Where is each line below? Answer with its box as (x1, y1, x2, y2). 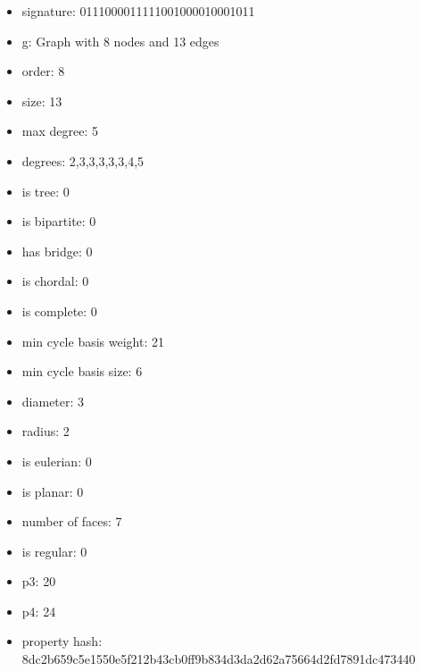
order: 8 (21, 62, 65, 80)
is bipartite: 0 (21, 212, 96, 231)
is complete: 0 (21, 301, 97, 320)
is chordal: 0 (21, 272, 89, 290)
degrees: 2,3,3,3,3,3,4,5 (21, 151, 145, 170)
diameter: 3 (21, 391, 85, 410)
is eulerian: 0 (21, 451, 92, 470)
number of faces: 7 (21, 512, 122, 531)
